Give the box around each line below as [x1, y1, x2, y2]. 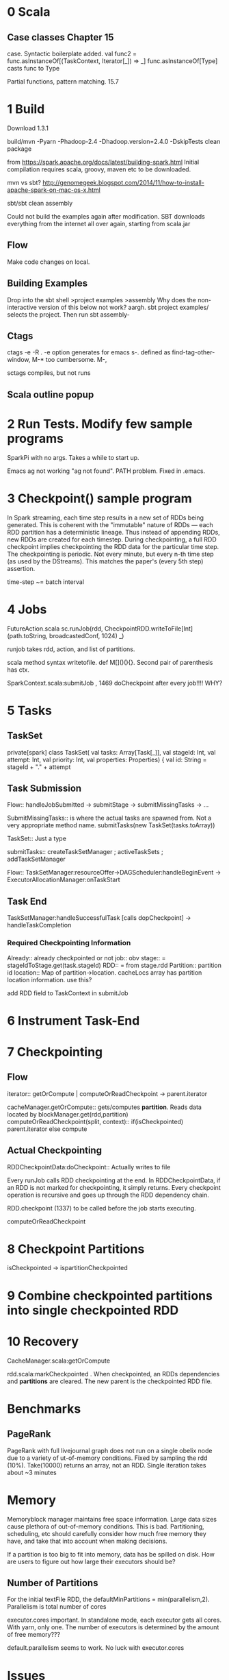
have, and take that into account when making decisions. [7, 1537, 167, 1545]
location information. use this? [7, 975, 92, 984]
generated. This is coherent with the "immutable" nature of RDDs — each [7, 520, 213, 528]
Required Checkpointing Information [7, 938, 131, 948]
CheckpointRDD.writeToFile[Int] [105, 624, 193, 633]
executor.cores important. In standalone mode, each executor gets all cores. [7, 1616, 222, 1624]
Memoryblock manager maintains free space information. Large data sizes [7, 1515, 217, 1523]
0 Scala [7, 4, 51, 20]
